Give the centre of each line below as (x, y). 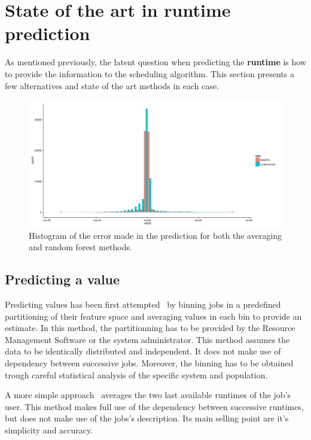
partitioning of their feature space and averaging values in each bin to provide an (153, 316)
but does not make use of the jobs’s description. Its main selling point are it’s (147, 418)
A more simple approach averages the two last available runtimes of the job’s (148, 395)
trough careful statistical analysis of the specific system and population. (136, 374)
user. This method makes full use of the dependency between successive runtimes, (154, 406)
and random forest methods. (80, 247)
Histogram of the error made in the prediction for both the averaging (155, 235)
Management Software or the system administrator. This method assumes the (147, 339)
